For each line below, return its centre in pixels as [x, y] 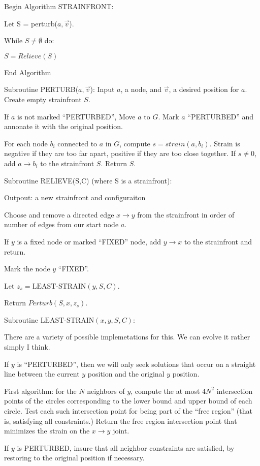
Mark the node [27, 269]
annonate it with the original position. [63, 126]
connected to [77, 143]
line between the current [42, 374]
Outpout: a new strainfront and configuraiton [75, 197]
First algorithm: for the [40, 391]
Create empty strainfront [43, 99]
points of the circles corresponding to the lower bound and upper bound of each [128, 401]
